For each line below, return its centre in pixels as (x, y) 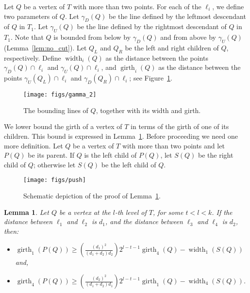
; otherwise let (54, 164)
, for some (168, 212)
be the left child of (129, 164)
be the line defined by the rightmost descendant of (152, 26)
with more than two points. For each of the (137, 6)
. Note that (27, 37)
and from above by (188, 37)
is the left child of (110, 155)
